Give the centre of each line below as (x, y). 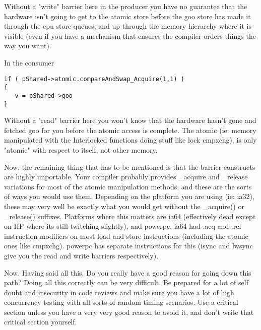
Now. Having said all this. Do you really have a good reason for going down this (128, 272)
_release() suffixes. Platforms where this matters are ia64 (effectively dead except (130, 216)
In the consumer (29, 62)
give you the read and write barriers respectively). (81, 255)
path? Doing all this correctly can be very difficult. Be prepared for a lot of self (126, 282)
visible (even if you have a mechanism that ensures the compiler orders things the (130, 36)
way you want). (28, 46)
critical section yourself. (41, 322)
